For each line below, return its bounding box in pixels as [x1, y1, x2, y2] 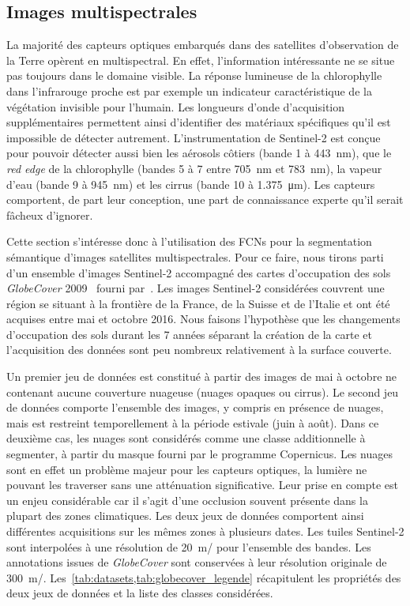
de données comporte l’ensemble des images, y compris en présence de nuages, [6, 399, 384, 416]
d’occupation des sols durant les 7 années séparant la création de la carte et [6, 326, 372, 342]
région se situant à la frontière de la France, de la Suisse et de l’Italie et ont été [6, 295, 390, 311]
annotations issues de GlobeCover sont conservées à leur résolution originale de [6, 554, 387, 570]
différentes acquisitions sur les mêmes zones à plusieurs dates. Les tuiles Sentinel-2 [6, 523, 404, 540]
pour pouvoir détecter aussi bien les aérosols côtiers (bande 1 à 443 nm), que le [6, 145, 392, 161]
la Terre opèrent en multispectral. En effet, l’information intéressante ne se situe [6, 51, 395, 68]
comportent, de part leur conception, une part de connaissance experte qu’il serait [6, 191, 404, 208]
